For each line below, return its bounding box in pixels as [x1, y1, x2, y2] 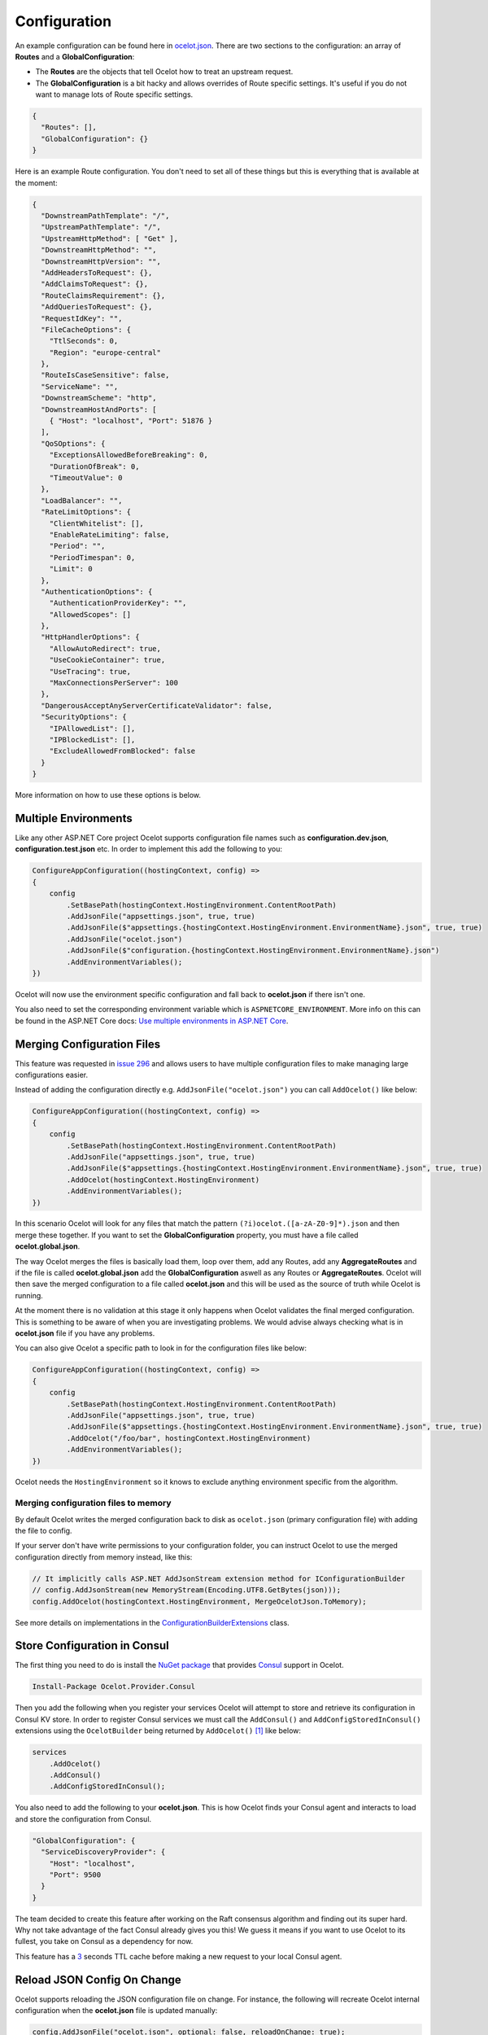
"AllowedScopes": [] [49, 610, 132, 619]
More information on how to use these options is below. [15, 790, 202, 800]
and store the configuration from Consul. [15, 1814, 152, 1823]
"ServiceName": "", [41, 382, 119, 391]
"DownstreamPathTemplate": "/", [41, 212, 170, 221]
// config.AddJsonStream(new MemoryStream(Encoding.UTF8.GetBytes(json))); [32, 1586, 342, 1595]
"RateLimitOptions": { [41, 507, 132, 517]
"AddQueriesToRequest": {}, [41, 302, 153, 312]
